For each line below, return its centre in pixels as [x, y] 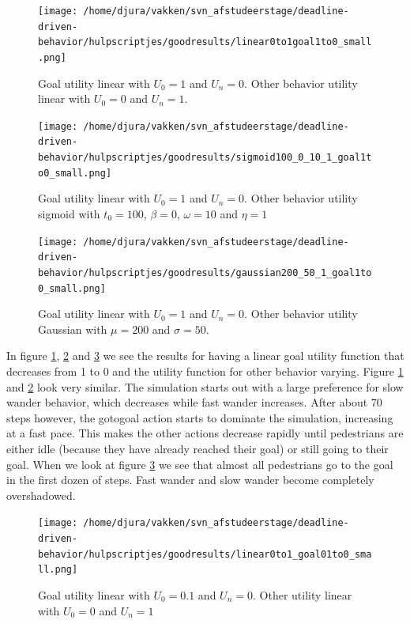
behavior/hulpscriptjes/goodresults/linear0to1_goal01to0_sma [205, 554]
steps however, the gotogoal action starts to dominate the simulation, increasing [200, 417]
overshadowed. [41, 495]
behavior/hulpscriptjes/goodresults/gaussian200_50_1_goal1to [205, 272]
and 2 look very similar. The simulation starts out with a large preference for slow [205, 386]
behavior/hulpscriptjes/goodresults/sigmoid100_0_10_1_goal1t [205, 158]
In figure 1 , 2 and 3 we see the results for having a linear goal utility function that [205, 355]
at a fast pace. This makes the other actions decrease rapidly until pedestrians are [205, 433]
